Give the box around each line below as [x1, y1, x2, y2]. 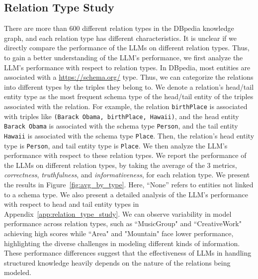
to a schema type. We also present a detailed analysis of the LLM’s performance [4, 189, 248, 199]
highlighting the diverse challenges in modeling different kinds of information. [4, 238, 240, 248]
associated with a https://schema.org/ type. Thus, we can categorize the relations [4, 72, 254, 82]
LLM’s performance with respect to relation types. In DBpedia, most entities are [4, 62, 251, 72]
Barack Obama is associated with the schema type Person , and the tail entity [4, 121, 238, 131]
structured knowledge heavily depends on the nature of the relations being [4, 257, 231, 268]
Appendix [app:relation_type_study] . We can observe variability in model [4, 208, 232, 219]
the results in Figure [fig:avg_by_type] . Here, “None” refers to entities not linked [4, 179, 254, 190]
